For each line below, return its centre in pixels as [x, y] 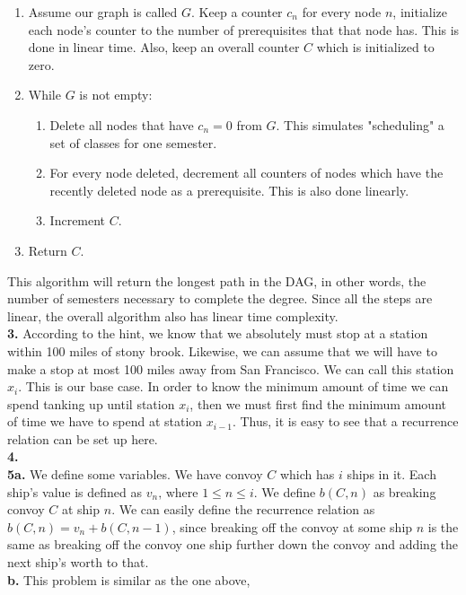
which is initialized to [375, 47]
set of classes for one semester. [133, 142]
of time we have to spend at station [105, 421]
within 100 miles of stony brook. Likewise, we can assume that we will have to [222, 350]
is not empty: [116, 95]
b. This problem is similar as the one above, [129, 579]
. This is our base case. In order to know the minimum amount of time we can [233, 386]
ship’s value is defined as [75, 491]
